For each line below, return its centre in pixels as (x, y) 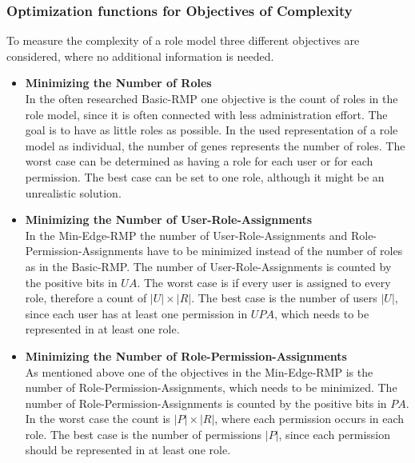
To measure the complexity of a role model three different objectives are (183, 40)
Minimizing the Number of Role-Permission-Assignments (186, 355)
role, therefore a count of (86, 298)
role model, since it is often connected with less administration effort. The (206, 114)
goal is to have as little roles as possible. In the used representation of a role (211, 130)
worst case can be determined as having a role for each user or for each (199, 161)
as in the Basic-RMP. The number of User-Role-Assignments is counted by (208, 266)
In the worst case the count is (98, 419)
